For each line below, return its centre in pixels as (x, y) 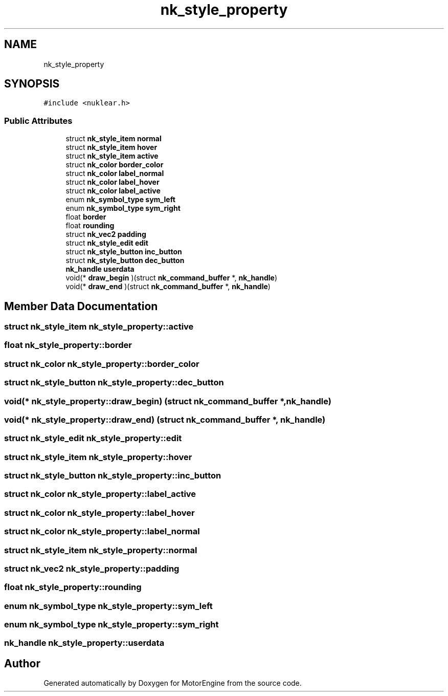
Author (22, 663)
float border (86, 217)
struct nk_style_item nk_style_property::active (99, 327)
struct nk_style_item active (112, 156)
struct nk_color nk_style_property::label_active (100, 494)
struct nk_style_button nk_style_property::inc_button (113, 476)
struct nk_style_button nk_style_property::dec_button (114, 383)
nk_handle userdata (100, 269)
